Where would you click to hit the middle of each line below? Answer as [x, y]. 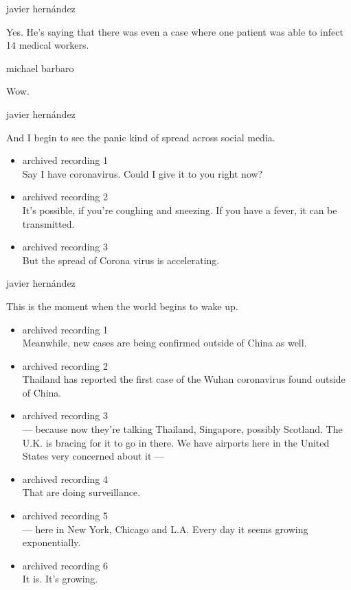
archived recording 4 [65, 479]
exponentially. [52, 542]
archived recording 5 [65, 516]
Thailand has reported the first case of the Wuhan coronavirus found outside [184, 379]
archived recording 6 [65, 565]
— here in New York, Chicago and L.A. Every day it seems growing [165, 529]
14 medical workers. [48, 45]
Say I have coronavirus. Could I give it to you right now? [143, 173]
